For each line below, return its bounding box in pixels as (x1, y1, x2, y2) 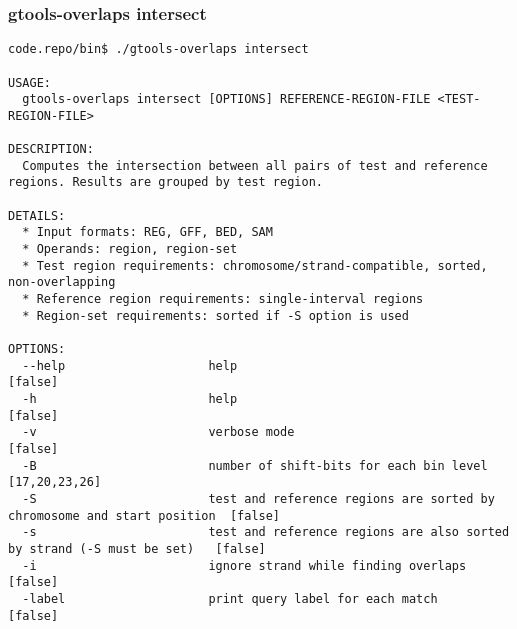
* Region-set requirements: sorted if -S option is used (22, 308, 409, 323)
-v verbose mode (22, 425, 295, 440)
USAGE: (8, 75, 51, 90)
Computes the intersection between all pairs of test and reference (22, 158, 488, 173)
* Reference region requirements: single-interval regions (22, 292, 424, 307)
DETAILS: (8, 208, 66, 223)
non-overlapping (8, 275, 116, 290)
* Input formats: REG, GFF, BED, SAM (22, 225, 273, 240)
